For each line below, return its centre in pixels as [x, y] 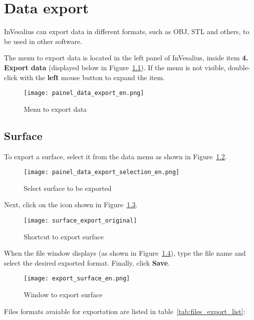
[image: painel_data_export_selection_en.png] [102, 172]
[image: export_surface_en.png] [77, 279]
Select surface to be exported [68, 188]
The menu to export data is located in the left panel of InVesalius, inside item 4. [126, 58]
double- [239, 67]
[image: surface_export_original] [81, 220]
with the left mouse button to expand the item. [92, 77]
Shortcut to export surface [64, 236]
